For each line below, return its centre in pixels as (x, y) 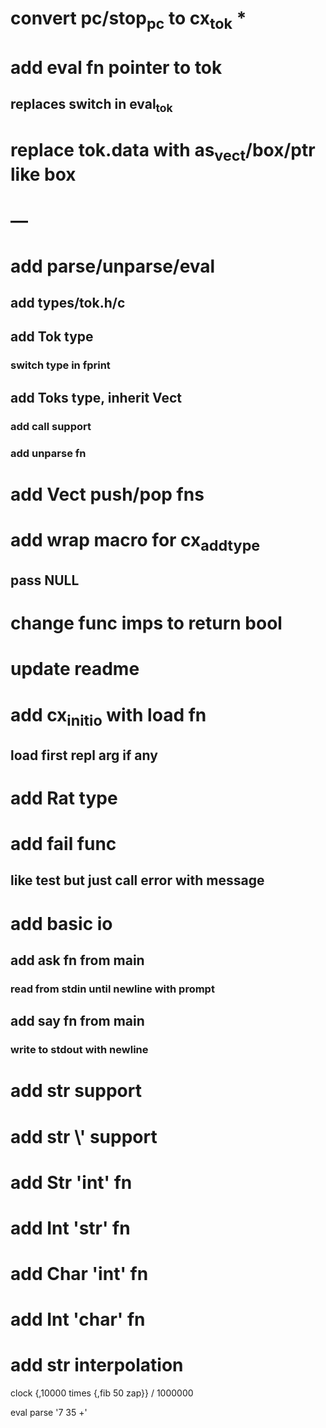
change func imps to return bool (146, 623)
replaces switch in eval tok (91, 106)
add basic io (61, 923)
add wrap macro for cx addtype (135, 542)
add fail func (63, 843)
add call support (51, 426)
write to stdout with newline (79, 1050)
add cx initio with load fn (108, 716)
